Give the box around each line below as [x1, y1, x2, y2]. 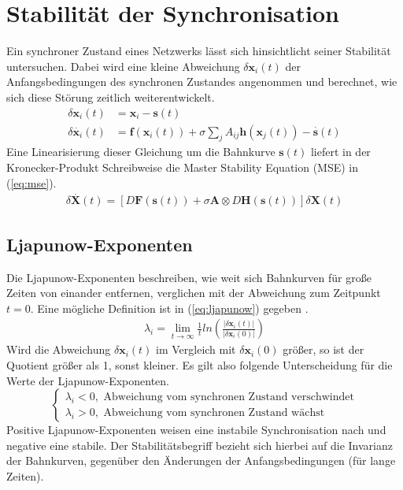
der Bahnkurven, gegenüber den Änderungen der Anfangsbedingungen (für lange [6, 452, 396, 469]
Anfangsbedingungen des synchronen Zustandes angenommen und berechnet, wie [6, 73, 397, 90]
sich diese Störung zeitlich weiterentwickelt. [6, 88, 215, 105]
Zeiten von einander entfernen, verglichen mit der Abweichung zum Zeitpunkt [6, 284, 381, 301]
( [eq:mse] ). [6, 174, 57, 191]
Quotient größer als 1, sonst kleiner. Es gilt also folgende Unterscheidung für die [6, 357, 393, 373]
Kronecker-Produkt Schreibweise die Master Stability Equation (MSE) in [6, 158, 359, 175]
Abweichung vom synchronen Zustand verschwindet [103, 391, 354, 403]
